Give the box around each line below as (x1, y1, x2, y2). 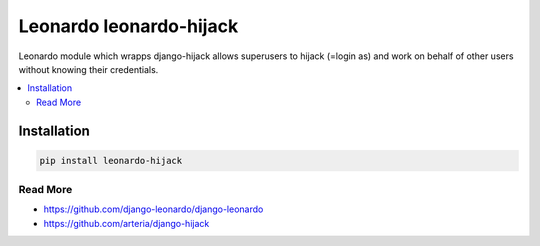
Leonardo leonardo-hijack (18, 15, 239, 37)
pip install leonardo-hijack (39, 155, 183, 166)
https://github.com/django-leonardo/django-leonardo (43, 203, 264, 215)
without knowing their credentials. (18, 63, 159, 75)
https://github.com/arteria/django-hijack (43, 217, 210, 229)
